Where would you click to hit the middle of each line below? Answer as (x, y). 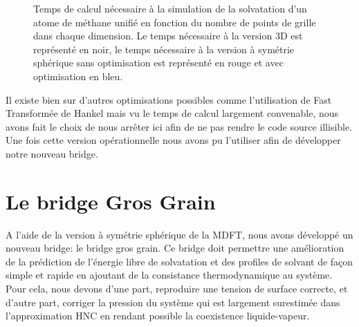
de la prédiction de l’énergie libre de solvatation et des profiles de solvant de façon (179, 261)
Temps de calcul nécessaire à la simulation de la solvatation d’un (170, 8)
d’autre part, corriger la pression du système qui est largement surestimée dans (173, 302)
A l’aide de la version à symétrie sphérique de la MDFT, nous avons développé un (179, 234)
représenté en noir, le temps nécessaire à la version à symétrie (164, 49)
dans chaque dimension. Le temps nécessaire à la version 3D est (168, 36)
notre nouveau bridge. (52, 153)
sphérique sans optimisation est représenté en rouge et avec (158, 63)
